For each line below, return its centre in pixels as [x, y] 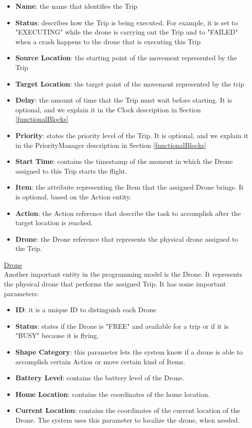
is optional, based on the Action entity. [73, 196]
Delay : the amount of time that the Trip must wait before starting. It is [124, 100]
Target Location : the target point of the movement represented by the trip [130, 83]
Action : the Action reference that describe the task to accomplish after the [128, 213]
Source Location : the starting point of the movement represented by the [126, 58]
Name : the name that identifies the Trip [76, 6]
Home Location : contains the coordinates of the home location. [113, 394]
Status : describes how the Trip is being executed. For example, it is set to [126, 22]
